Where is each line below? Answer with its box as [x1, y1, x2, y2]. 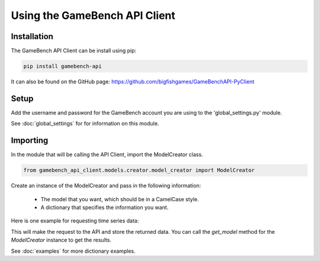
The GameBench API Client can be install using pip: [11, 47, 136, 54]
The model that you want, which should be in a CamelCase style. [40, 195, 199, 202]
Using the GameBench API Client [11, 9, 176, 22]
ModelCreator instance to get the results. [11, 237, 112, 244]
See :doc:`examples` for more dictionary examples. [11, 247, 136, 254]
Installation [11, 31, 53, 41]
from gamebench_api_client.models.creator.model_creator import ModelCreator [23, 167, 255, 174]
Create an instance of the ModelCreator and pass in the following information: [11, 182, 201, 189]
